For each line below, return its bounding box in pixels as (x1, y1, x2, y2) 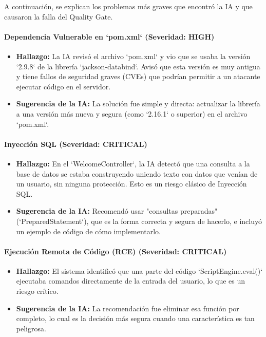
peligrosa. (16, 323, 46, 333)
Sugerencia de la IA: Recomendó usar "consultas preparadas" (16, 205, 218, 216)
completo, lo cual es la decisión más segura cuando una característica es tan (16, 313, 255, 324)
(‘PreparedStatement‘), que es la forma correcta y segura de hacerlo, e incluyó (16, 215, 262, 226)
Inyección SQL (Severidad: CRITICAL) (4, 138, 147, 149)
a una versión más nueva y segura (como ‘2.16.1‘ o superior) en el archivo (16, 108, 248, 119)
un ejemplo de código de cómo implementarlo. (16, 226, 161, 236)
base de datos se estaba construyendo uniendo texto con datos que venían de (16, 168, 258, 179)
